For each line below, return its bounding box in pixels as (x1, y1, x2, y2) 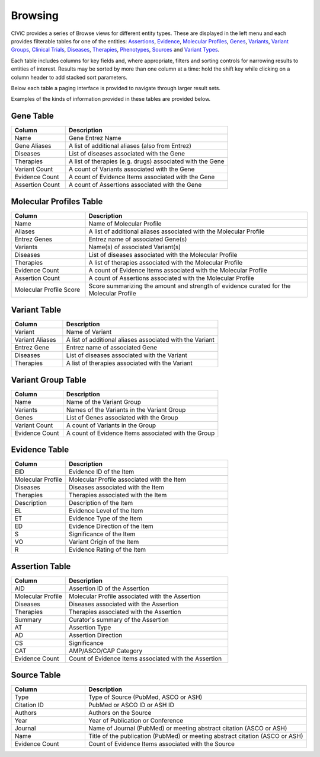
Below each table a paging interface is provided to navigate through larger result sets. (11, 84, 220, 91)
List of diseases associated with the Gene (68, 150, 185, 158)
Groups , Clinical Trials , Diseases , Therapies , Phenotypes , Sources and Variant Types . (11, 46, 220, 53)
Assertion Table (11, 561, 71, 571)
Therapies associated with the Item (69, 491, 167, 500)
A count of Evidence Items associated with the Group (66, 429, 215, 437)
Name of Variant (66, 328, 112, 336)
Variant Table (11, 305, 62, 315)
